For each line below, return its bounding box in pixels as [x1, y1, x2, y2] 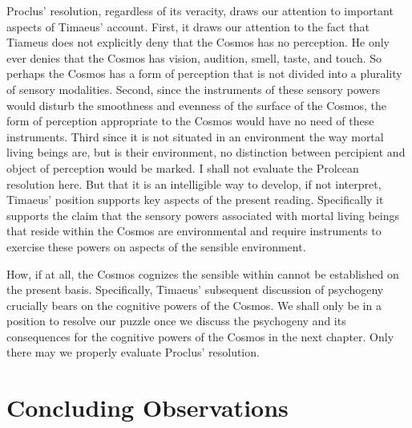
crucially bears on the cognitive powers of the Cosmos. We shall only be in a [6, 296, 382, 313]
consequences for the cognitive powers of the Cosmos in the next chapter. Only [6, 328, 394, 344]
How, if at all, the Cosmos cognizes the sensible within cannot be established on [6, 265, 399, 282]
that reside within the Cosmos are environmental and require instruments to [6, 222, 382, 239]
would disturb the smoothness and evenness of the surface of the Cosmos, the [6, 96, 387, 113]
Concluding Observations [6, 391, 289, 424]
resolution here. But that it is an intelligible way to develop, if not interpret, [6, 175, 382, 192]
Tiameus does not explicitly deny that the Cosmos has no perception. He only [6, 34, 390, 51]
